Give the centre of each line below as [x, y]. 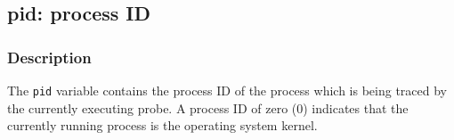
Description [49, 57]
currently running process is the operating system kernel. [162, 125]
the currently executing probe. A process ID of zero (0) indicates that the [208, 107]
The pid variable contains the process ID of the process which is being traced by [227, 90]
